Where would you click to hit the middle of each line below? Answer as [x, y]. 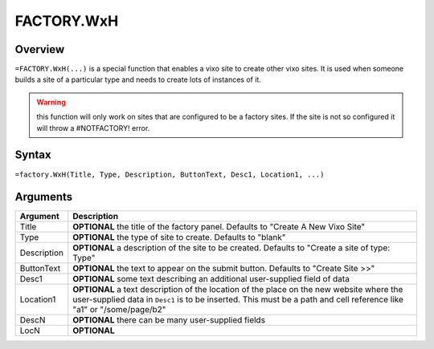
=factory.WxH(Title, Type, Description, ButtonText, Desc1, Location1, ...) [170, 174]
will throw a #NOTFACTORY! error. [93, 128]
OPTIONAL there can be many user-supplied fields [169, 320]
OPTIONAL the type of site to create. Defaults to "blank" [179, 237]
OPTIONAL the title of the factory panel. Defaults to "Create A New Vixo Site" [219, 227]
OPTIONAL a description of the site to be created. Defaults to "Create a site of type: [231, 248]
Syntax [33, 155]
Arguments [44, 197]
